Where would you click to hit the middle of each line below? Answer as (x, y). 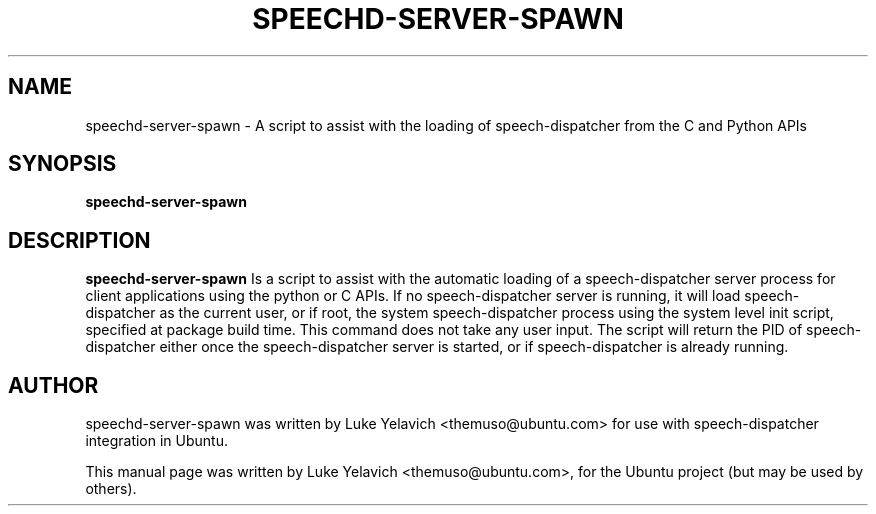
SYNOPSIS (62, 164)
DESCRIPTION (79, 240)
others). (111, 489)
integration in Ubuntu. (156, 441)
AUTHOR (53, 385)
